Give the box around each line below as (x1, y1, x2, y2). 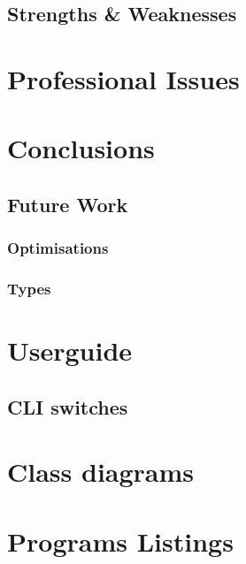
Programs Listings (7, 522, 234, 559)
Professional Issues (7, 60, 240, 96)
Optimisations (7, 237, 109, 259)
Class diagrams (7, 453, 195, 490)
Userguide (7, 332, 133, 369)
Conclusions (7, 130, 155, 166)
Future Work (7, 190, 128, 217)
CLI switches (7, 393, 128, 420)
